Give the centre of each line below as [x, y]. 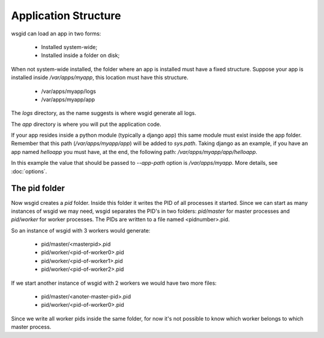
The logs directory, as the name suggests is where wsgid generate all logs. [103, 113]
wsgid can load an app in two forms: [56, 34]
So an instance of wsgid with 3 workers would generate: [81, 230]
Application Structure [66, 16]
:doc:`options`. [29, 171]
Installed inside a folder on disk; [80, 55]
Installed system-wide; [69, 47]
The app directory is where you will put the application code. [86, 124]
